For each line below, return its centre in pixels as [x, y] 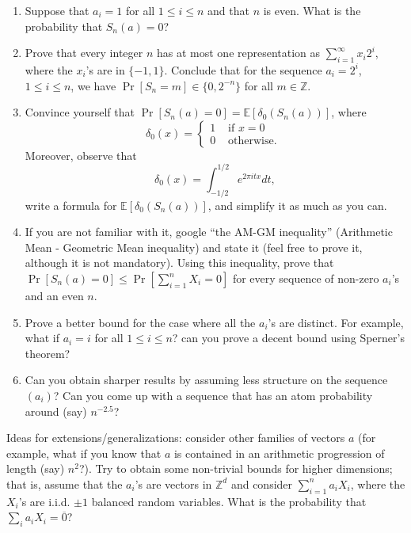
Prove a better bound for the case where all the [140, 322]
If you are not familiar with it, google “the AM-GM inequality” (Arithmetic [209, 232]
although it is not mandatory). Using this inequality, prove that [179, 263]
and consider [262, 484]
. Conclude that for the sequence [243, 69]
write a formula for [71, 205]
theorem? [48, 353]
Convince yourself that [80, 112]
